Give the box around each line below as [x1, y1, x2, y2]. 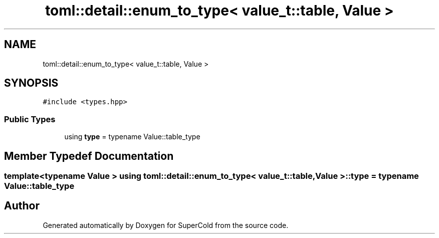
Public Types [4, 114, 56, 124]
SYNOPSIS [4, 77, 59, 90]
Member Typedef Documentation [4, 149, 174, 162]
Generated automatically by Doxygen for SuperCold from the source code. [43, 220, 289, 229]
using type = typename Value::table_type [64, 132, 200, 141]
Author [4, 199, 40, 212]
